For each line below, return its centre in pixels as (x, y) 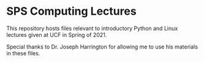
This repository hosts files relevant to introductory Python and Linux (92, 28)
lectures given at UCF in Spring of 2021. (57, 34)
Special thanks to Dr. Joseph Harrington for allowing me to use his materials (102, 47)
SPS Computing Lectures (71, 11)
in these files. (23, 53)
